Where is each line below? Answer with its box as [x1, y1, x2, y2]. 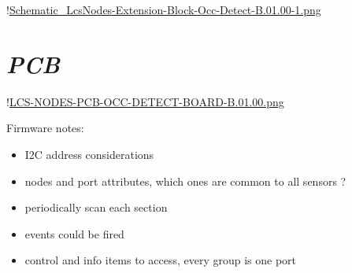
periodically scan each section [24, 199, 168, 216]
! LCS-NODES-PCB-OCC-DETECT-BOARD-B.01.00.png [6, 93, 284, 109]
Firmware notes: [6, 120, 84, 136]
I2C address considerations [24, 146, 154, 162]
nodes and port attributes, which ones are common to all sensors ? [24, 172, 346, 189]
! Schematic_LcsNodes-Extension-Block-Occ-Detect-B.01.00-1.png [6, 2, 321, 17]
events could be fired [24, 225, 124, 242]
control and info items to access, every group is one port [24, 252, 297, 268]
